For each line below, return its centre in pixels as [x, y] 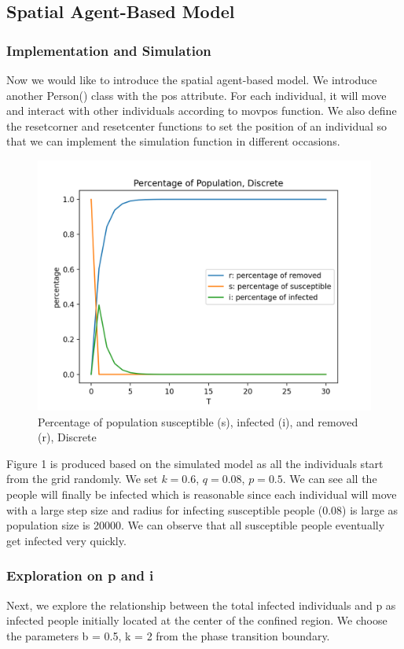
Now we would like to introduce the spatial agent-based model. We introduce [192, 79]
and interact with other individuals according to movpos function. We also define [202, 111]
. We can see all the [330, 479]
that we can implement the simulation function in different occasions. [173, 141]
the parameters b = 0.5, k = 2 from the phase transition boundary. [168, 635]
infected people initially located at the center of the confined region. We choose [197, 620]
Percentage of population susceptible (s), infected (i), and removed [198, 421]
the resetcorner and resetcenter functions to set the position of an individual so [197, 125]
